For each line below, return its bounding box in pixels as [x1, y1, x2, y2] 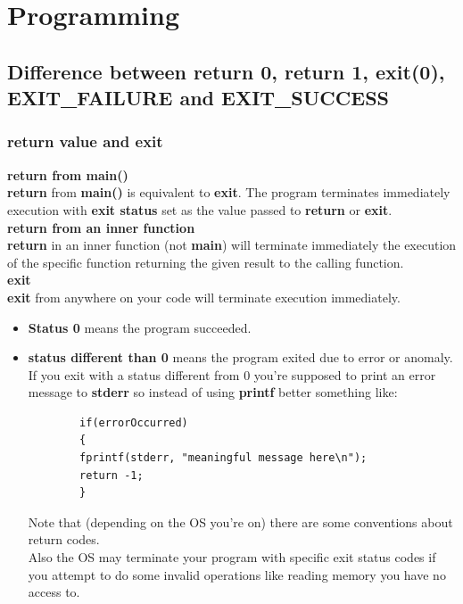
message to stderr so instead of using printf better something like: [28, 383, 398, 401]
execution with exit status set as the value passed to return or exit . [7, 200, 393, 219]
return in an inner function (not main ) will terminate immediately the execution [7, 236, 457, 254]
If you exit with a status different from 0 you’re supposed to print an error [28, 365, 436, 384]
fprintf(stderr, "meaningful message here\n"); [79, 451, 368, 465]
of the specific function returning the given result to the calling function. [7, 252, 404, 271]
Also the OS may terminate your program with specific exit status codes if [28, 548, 436, 567]
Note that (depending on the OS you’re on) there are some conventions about [28, 512, 453, 531]
